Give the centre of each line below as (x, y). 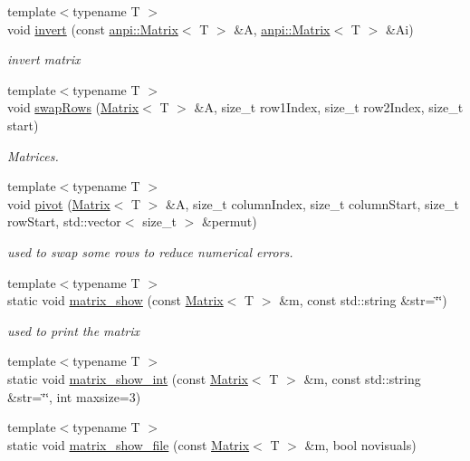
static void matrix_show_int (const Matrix (128, 378)
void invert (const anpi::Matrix (93, 29)
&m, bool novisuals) (360, 444)
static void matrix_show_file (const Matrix (129, 444)
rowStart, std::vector (64, 221)
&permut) (229, 221)
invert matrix (44, 59)
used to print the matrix (74, 330)
